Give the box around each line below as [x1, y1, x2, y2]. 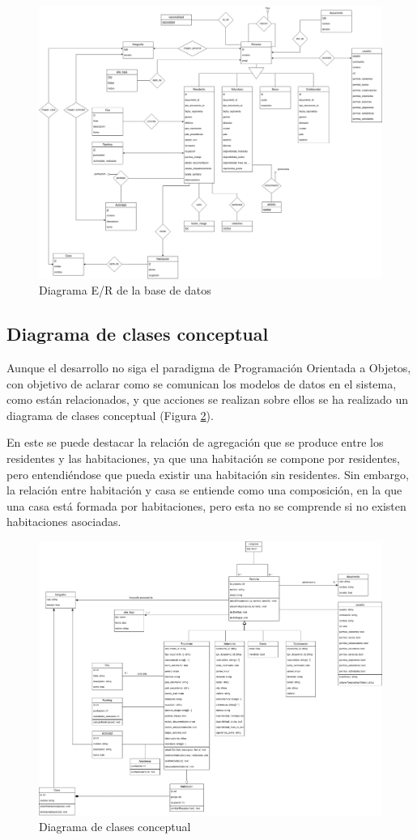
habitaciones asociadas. [6, 513, 121, 530]
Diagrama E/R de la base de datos [39, 282, 211, 299]
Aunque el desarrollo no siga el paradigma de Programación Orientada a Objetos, [6, 359, 411, 376]
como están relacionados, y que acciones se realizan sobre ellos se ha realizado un [6, 391, 409, 408]
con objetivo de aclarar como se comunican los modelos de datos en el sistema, [6, 375, 397, 392]
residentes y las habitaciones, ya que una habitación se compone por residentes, [6, 449, 400, 466]
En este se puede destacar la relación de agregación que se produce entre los [6, 434, 384, 451]
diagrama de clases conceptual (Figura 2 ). [6, 406, 214, 423]
